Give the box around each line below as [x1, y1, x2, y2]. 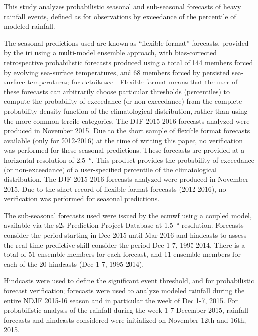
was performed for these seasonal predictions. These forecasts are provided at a [4, 145, 245, 155]
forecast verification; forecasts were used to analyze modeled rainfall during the [4, 285, 245, 296]
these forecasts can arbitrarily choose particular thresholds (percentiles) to [4, 86, 230, 96]
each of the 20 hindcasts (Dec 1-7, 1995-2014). [4, 258, 144, 269]
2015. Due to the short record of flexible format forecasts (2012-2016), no [4, 183, 226, 194]
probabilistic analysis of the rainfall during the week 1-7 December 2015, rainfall [4, 305, 248, 315]
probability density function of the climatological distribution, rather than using [4, 105, 248, 116]
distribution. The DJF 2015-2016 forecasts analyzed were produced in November [4, 174, 249, 184]
